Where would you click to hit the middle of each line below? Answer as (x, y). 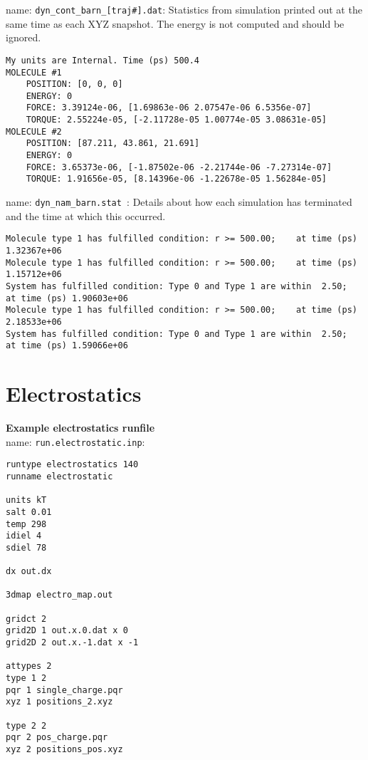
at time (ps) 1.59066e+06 (67, 346)
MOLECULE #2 (34, 131)
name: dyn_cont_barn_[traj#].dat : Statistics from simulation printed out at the (184, 9)
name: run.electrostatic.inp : (75, 441)
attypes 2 (29, 666)
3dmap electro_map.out (59, 595)
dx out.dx (29, 572)
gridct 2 (26, 619)
